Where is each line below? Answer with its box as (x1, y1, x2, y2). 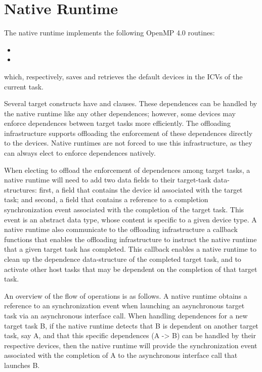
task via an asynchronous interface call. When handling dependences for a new (4, 310, 248, 320)
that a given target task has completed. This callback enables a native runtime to (4, 244, 256, 254)
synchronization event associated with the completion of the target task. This (4, 204, 244, 215)
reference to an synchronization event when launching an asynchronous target (4, 300, 245, 311)
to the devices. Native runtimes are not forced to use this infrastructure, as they (4, 137, 252, 148)
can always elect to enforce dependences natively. (4, 148, 156, 158)
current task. (4, 81, 43, 91)
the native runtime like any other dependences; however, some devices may (4, 108, 236, 118)
